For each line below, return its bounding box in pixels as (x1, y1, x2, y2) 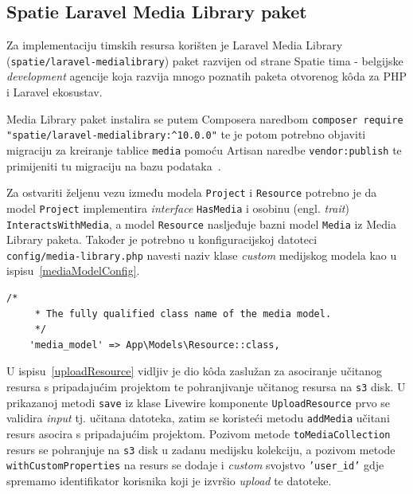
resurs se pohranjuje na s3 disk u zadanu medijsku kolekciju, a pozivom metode (6, 441, 395, 457)
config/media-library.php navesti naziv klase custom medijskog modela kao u (6, 246, 397, 263)
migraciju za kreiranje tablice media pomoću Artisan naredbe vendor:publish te (6, 141, 402, 158)
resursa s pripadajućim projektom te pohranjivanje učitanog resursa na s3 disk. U (6, 378, 406, 394)
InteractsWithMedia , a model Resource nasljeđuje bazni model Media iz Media (6, 215, 396, 232)
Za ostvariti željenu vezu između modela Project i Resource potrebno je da (6, 184, 377, 201)
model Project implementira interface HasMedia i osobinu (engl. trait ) (6, 199, 349, 216)
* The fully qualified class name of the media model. (34, 308, 332, 320)
